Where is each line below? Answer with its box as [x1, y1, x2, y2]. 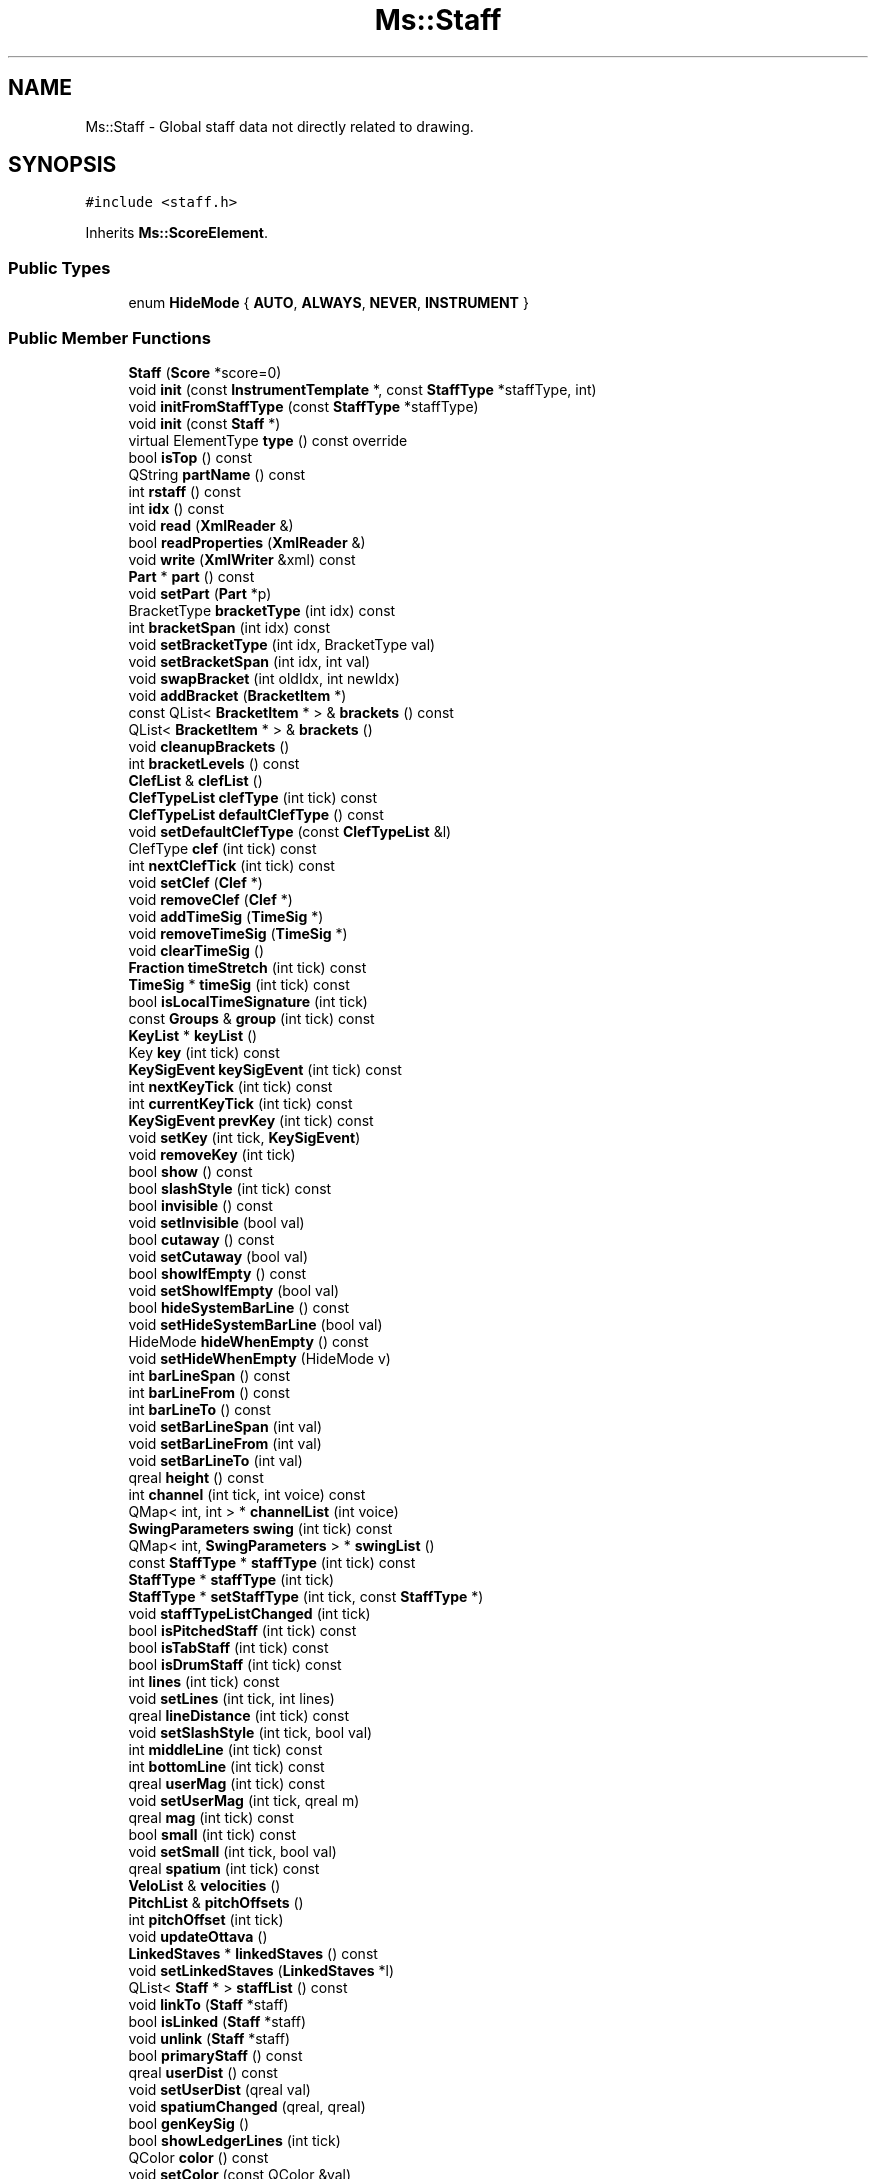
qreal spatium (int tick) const [128, 1859, 320, 1877]
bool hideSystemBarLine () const [128, 1298, 350, 1316]
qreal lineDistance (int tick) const [128, 1706, 350, 1724]
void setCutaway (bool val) [128, 1247, 309, 1265]
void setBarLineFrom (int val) [128, 1434, 322, 1452]
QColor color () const [128, 2148, 269, 2166]
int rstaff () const [128, 482, 241, 500]
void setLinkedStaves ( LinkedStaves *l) [128, 1961, 395, 1979]
